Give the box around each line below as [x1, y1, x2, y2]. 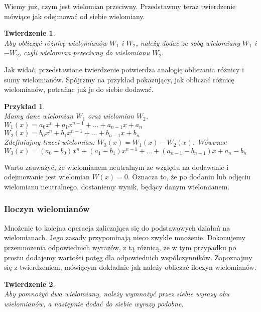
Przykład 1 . [4, 100, 45, 111]
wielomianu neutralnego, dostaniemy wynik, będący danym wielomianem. [4, 181, 230, 191]
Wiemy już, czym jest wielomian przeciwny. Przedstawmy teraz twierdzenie [4, 1, 236, 11]
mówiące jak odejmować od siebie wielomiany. [4, 11, 145, 21]
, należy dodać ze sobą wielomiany [136, 37, 240, 48]
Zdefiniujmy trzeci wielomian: [4, 137, 95, 147]
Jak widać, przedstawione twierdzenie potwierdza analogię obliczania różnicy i [4, 64, 244, 74]
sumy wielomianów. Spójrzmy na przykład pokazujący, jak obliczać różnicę [4, 74, 234, 84]
